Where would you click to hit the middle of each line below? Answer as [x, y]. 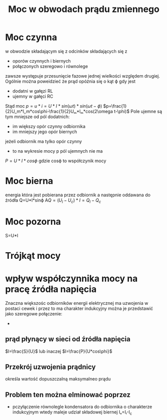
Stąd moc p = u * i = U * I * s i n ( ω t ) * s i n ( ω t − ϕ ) [54, 106]
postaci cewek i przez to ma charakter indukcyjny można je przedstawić [79, 308]
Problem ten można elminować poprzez [68, 395]
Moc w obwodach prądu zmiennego [84, 9]
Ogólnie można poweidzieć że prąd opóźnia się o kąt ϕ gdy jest [70, 81]
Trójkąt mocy [33, 256]
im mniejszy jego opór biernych [45, 132]
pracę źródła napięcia [51, 289]
